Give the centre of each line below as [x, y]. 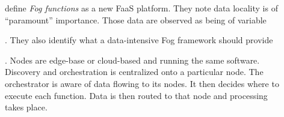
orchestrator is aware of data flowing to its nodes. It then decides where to [142, 83]
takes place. [26, 107]
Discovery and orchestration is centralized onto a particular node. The [134, 72]
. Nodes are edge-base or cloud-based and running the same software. [132, 60]
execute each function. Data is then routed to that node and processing [136, 95]
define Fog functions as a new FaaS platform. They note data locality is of [141, 8]
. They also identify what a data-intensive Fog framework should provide [139, 40]
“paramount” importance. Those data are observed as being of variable [136, 19]
